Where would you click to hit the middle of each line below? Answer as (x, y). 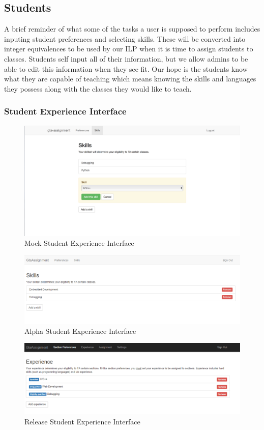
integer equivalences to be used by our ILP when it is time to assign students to (129, 49)
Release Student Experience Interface (82, 422)
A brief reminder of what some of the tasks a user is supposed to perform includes (132, 29)
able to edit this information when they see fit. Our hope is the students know (126, 68)
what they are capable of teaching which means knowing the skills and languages (130, 79)
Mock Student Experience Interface (79, 243)
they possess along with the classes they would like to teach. (98, 88)
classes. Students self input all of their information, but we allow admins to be (126, 58)
